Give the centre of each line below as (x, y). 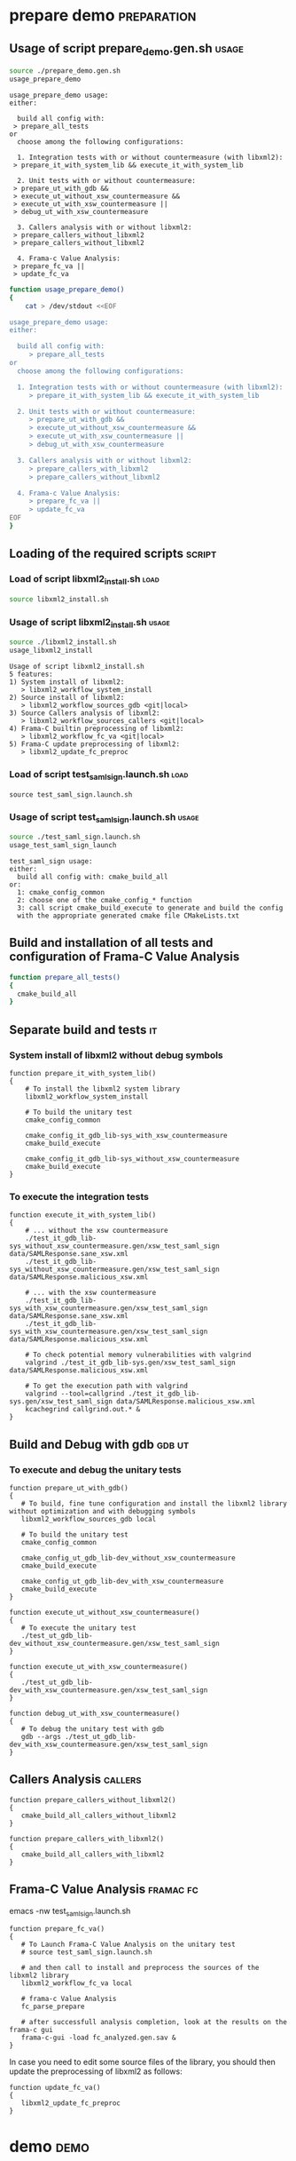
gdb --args (41, 1736)
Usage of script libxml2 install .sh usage (90, 623)
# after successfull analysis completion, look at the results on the (154, 2022)
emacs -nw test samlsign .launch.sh (70, 1912)
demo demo (50, 2146)
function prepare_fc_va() (57, 1929)
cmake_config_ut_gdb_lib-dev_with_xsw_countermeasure (122, 1581)
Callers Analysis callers (75, 1780)
